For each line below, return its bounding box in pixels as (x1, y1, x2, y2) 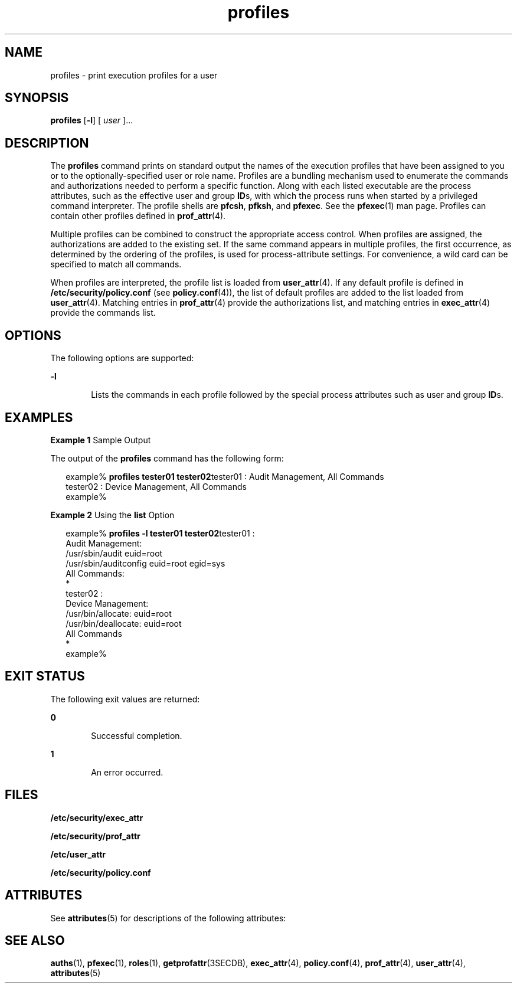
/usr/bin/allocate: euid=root (66, 608, 172, 619)
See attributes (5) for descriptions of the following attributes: (50, 912, 286, 923)
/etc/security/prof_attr (50, 830, 140, 841)
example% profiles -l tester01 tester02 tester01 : (66, 528, 255, 538)
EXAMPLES (5, 410, 73, 425)
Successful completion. (91, 730, 182, 741)
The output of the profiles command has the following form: (50, 453, 284, 463)
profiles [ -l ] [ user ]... (50, 115, 133, 126)
